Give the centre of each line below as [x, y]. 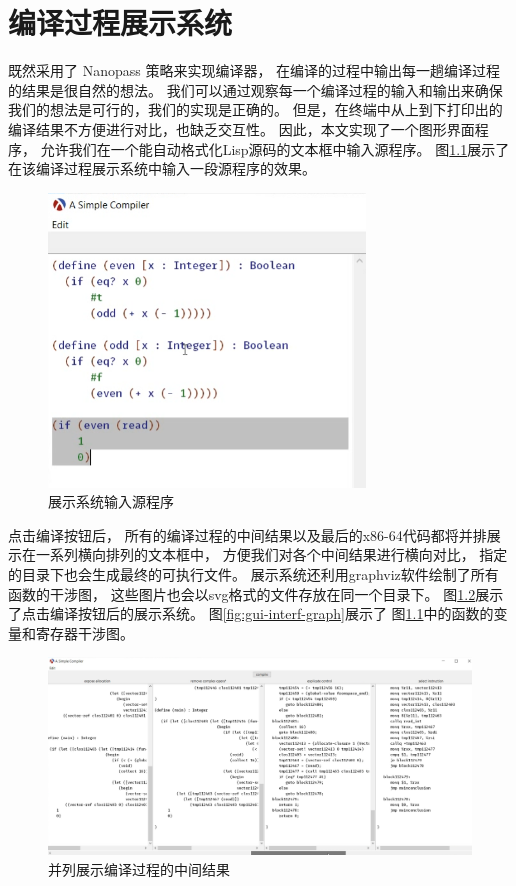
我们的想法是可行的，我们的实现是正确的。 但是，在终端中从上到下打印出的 [255, 109]
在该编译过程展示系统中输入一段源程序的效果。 [162, 168]
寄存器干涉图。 [84, 632]
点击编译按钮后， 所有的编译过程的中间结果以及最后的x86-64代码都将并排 [247, 534]
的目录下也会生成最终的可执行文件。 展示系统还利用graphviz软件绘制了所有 [253, 574]
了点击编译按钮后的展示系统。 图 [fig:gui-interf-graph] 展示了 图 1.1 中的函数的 [251, 613]
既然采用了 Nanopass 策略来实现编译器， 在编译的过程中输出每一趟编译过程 [254, 70]
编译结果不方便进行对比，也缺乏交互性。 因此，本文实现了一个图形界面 [241, 128]
